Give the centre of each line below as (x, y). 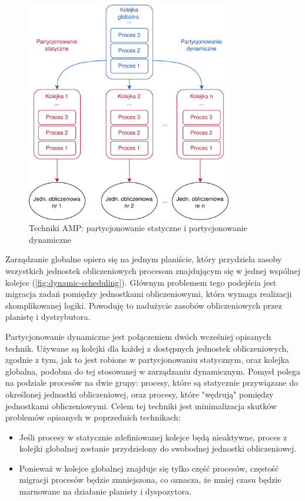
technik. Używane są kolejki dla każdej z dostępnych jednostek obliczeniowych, (147, 348)
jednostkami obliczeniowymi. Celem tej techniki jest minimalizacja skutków (141, 405)
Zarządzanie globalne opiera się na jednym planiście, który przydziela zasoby (144, 259)
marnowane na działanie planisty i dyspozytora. (105, 491)
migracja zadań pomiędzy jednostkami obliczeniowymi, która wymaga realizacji (149, 294)
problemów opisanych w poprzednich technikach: (93, 417)
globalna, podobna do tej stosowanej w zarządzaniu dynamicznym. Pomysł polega (153, 371)
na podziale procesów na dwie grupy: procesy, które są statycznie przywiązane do (152, 383)
